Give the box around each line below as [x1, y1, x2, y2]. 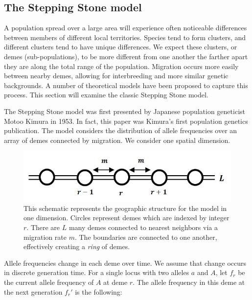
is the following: [75, 286, 122, 297]
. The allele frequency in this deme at [133, 277, 245, 287]
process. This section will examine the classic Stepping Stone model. [4, 90, 208, 100]
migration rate [23, 231, 67, 242]
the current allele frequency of [4, 277, 94, 287]
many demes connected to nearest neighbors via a [69, 222, 218, 232]
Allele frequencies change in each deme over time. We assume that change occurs [4, 257, 246, 268]
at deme [103, 277, 128, 287]
